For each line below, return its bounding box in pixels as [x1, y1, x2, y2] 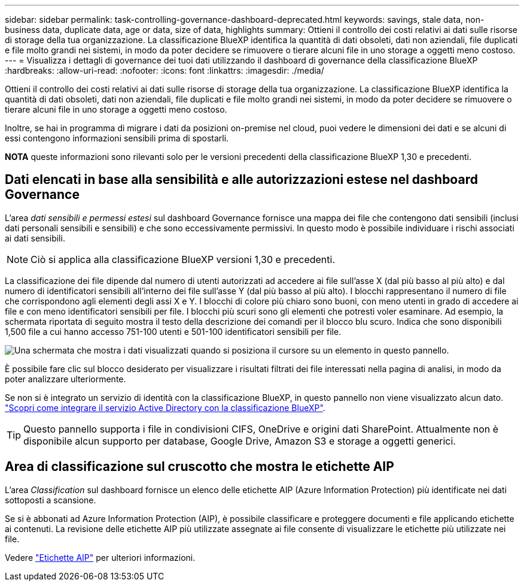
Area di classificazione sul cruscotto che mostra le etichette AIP [5, 459, 394, 475]
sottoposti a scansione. [5, 494, 96, 505]
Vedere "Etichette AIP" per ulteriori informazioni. [5, 552, 196, 563]
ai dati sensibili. [5, 232, 65, 243]
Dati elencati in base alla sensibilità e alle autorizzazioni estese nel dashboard [5, 172, 478, 188]
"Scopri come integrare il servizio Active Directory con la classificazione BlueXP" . [5, 402, 325, 413]
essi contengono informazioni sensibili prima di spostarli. [5, 133, 229, 143]
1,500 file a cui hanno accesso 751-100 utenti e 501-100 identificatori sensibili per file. [5, 326, 342, 337]
